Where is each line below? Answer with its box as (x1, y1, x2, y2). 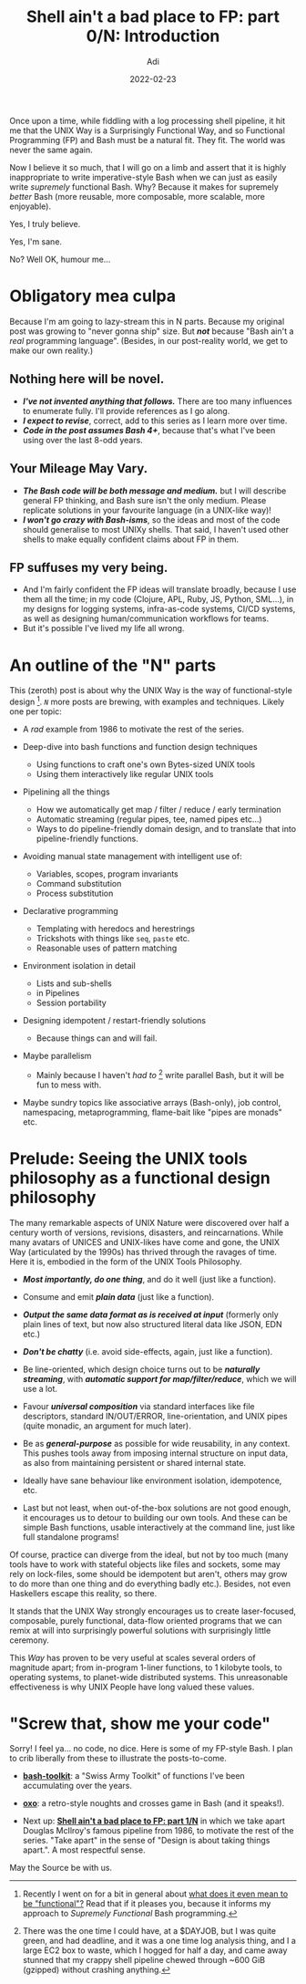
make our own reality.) (9, 345, 94, 356)
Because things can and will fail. (36, 1033, 158, 1044)
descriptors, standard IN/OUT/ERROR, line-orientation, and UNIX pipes (22, 1410, 289, 1421)
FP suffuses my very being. (9, 559, 168, 576)
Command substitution (36, 878, 122, 888)
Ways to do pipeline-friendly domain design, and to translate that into (36, 823, 297, 834)
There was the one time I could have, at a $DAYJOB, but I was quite (22, 1926, 276, 1937)
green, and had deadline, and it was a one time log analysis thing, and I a (22, 1936, 296, 1947)
